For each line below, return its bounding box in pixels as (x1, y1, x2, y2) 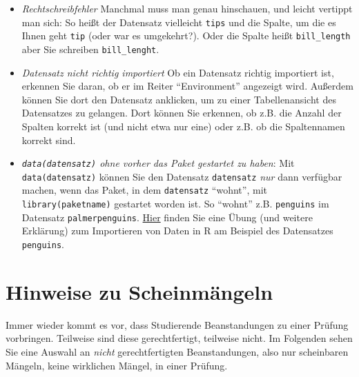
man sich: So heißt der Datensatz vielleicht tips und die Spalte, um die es (21, 14, 336, 29)
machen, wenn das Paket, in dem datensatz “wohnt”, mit (21, 183, 267, 197)
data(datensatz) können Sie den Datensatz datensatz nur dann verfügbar (21, 169, 342, 183)
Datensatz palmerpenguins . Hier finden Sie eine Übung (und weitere (21, 210, 313, 224)
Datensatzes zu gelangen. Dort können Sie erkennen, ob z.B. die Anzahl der (21, 105, 342, 120)
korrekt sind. (21, 132, 76, 147)
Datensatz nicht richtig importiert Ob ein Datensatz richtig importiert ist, (21, 65, 334, 79)
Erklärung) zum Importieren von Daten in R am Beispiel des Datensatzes (21, 223, 333, 238)
